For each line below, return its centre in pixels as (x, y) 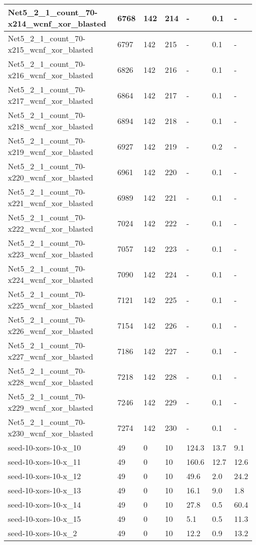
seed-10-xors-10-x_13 (45, 490)
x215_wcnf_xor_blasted (51, 49)
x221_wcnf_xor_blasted (51, 203)
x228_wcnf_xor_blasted (51, 382)
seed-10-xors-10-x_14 (45, 504)
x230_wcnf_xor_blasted (51, 433)
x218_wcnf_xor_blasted (51, 126)
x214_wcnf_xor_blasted (57, 23)
